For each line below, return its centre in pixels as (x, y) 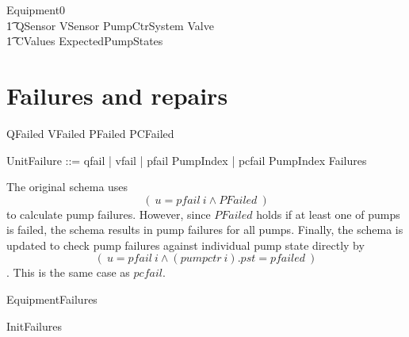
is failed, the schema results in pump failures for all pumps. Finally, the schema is (205, 230)
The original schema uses (67, 187)
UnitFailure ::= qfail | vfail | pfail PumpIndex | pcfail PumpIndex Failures (187, 160)
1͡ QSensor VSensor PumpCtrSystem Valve (110, 25)
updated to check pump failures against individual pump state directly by (185, 245)
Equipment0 (36, 10)
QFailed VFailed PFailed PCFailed (90, 133)
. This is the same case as (68, 272)
